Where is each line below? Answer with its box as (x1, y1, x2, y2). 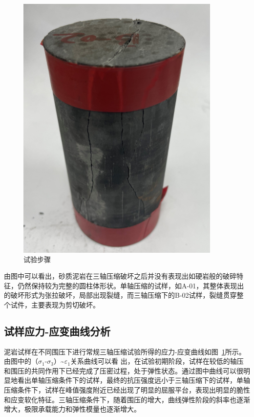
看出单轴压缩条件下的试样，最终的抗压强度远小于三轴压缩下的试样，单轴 (17, 375, 250, 385)
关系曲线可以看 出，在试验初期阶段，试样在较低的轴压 (70, 356, 244, 366)
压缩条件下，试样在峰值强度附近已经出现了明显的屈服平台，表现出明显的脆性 (4, 384, 250, 395)
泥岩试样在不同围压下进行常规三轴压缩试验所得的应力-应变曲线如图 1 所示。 (4, 346, 246, 356)
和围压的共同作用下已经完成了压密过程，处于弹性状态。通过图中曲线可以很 (4, 365, 243, 375)
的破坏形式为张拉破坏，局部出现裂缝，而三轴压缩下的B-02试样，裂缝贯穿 (4, 290, 237, 300)
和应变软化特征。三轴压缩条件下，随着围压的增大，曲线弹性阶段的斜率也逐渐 (4, 394, 250, 404)
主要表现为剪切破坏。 (31, 299, 100, 309)
